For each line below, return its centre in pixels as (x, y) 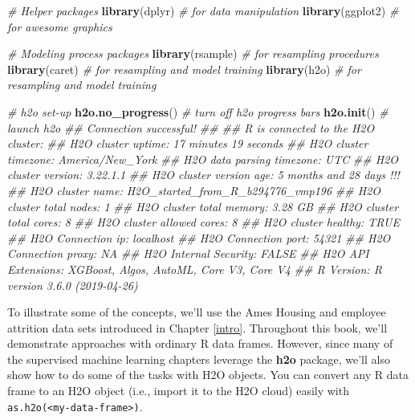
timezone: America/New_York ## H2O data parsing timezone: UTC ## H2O (203, 159)
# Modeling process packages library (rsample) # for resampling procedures (193, 53)
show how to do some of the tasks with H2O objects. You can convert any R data (208, 375)
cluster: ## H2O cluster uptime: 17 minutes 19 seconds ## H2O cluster (188, 143)
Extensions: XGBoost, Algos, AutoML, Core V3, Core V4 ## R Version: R (195, 269)
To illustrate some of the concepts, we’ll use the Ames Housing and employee (197, 312)
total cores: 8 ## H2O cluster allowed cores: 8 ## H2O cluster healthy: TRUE (203, 222)
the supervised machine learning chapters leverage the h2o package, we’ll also (199, 359)
